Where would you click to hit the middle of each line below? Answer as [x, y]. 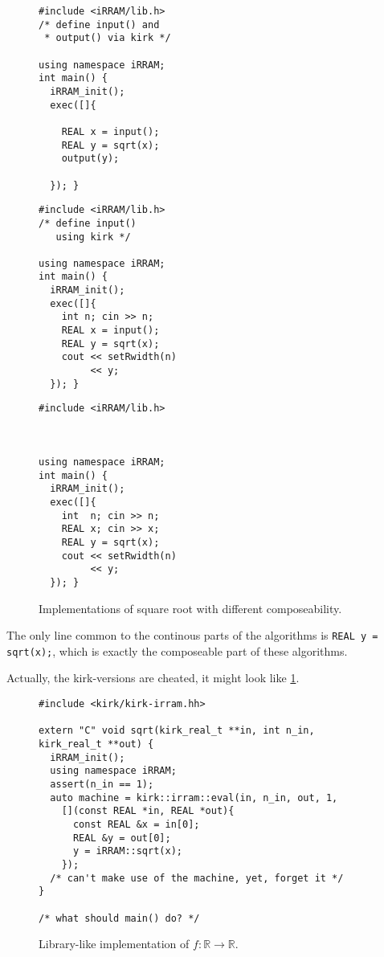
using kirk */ [93, 237]
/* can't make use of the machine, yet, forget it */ [197, 878]
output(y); [90, 159]
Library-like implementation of [114, 944]
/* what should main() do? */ [119, 918]
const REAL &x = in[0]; [136, 824]
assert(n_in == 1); [102, 784]
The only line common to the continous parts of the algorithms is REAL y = [192, 635]
